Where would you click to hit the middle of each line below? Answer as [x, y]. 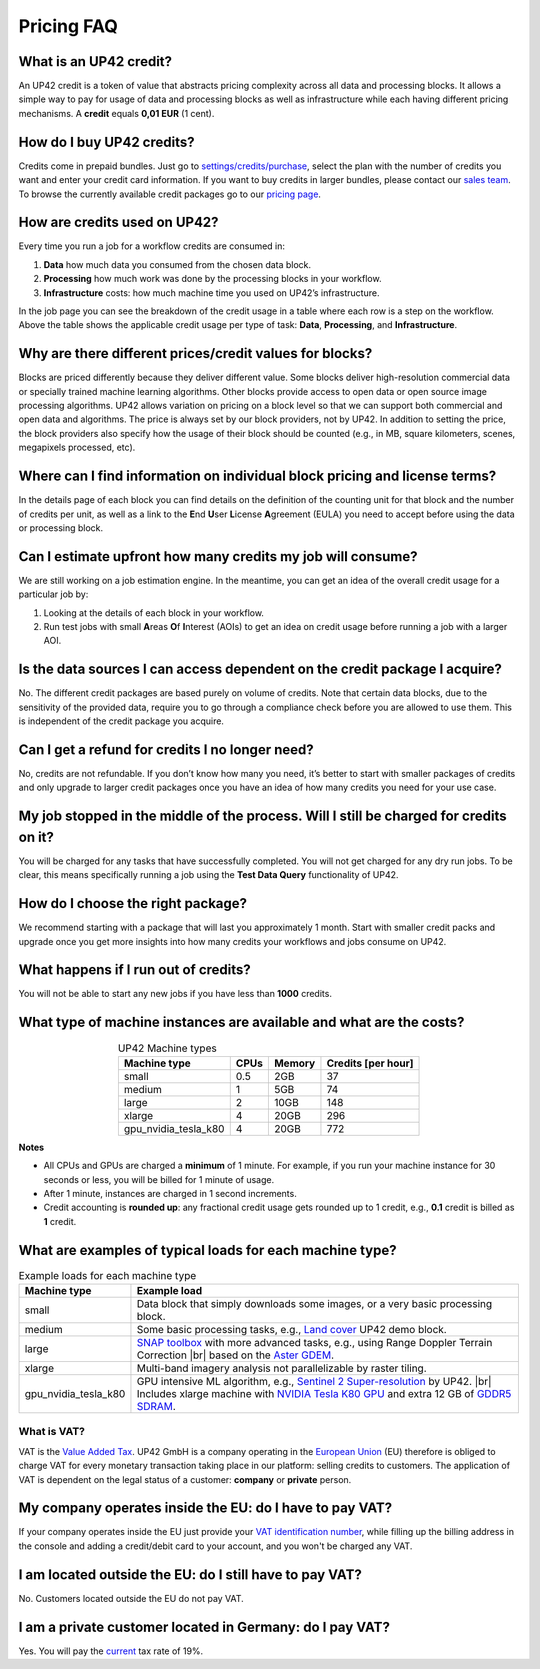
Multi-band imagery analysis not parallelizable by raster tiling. [281, 1368]
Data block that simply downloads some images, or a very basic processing [314, 1303]
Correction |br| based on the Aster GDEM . [235, 1355]
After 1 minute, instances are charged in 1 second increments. [170, 1193]
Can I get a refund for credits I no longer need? [166, 749]
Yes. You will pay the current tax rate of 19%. [111, 1651]
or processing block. [61, 527]
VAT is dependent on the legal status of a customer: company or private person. [185, 1479]
